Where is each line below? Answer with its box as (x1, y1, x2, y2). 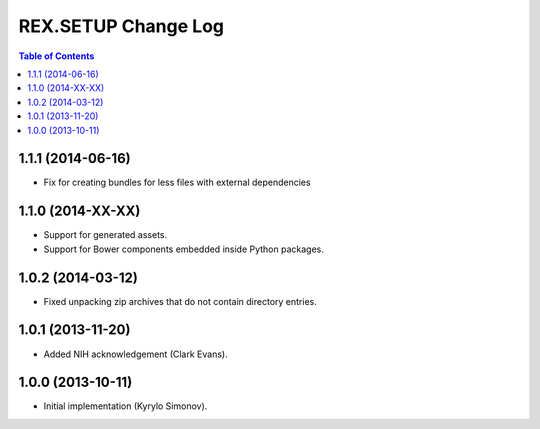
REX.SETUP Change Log (18, 15, 225, 37)
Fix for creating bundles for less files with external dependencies (43, 176, 311, 189)
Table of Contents (18, 50, 95, 62)
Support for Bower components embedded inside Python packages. (43, 243, 325, 255)
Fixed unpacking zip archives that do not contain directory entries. (43, 295, 317, 307)
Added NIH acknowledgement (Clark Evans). (43, 348, 229, 360)
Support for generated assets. (43, 229, 168, 241)
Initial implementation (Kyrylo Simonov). (43, 400, 208, 412)
